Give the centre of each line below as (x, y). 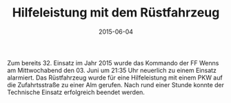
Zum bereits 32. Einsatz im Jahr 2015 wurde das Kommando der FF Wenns (113, 62)
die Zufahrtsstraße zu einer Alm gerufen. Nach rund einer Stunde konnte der (116, 84)
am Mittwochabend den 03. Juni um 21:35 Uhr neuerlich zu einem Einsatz (112, 70)
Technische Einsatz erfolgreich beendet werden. (76, 92)
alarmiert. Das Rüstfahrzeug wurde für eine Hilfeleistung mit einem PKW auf (115, 78)
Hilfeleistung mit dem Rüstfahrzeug (116, 13)
